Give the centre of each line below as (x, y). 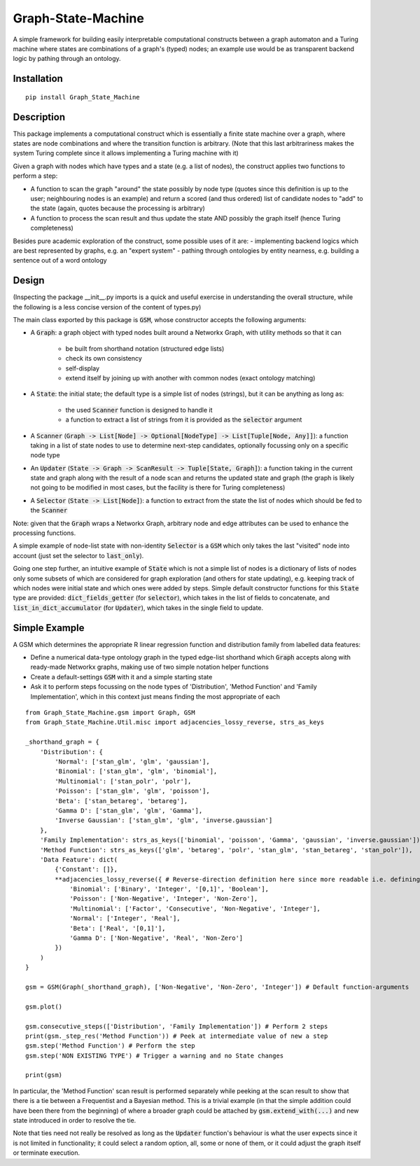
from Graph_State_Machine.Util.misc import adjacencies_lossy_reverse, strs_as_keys (175, 722)
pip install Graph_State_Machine (83, 97)
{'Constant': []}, (86, 869)
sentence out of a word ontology (60, 261)
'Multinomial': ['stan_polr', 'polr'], (123, 781)
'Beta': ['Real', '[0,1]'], (118, 928)
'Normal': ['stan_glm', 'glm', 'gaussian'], (132, 761)
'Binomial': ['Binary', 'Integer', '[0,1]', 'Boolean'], (169, 889)
